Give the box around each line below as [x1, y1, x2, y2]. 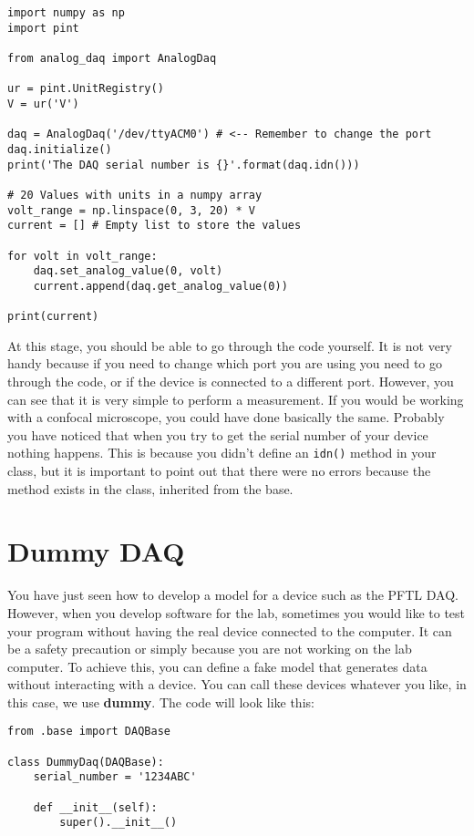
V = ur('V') [7, 97, 79, 110]
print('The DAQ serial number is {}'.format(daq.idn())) [7, 158, 360, 171]
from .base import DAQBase [7, 725, 170, 738]
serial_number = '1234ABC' [33, 770, 197, 784]
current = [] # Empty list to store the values [7, 219, 302, 232]
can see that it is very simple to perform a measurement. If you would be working [7, 389, 464, 408]
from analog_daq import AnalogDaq [7, 51, 217, 65]
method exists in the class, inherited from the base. [7, 479, 294, 498]
